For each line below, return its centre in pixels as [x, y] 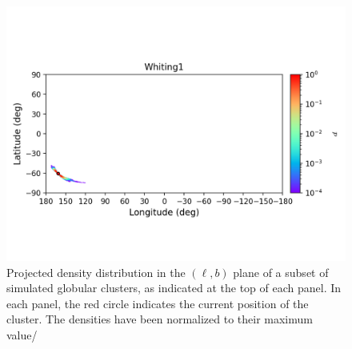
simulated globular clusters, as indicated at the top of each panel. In [174, 288]
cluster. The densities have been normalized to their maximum [160, 319]
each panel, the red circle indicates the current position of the [158, 303]
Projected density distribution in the [96, 272]
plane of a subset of [281, 272]
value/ [22, 334]
